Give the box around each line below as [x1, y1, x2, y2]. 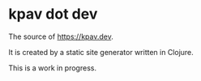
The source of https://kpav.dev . [8, 32, 113, 41]
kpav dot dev [8, 5, 98, 23]
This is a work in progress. [8, 62, 97, 73]
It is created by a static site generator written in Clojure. [8, 47, 195, 57]
